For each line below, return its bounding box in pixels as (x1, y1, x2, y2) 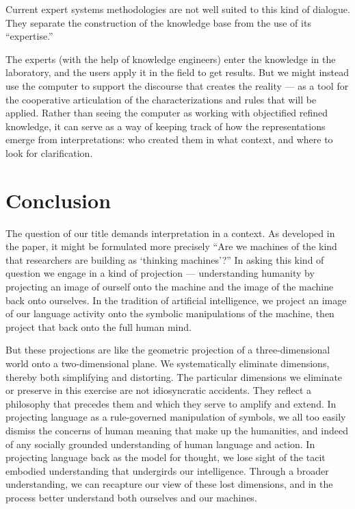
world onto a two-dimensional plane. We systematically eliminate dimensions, (5, 356, 330, 370)
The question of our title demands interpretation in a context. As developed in (5, 225, 335, 240)
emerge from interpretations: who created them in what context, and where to (5, 132, 333, 147)
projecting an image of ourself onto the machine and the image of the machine (5, 280, 334, 294)
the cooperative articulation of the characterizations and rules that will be (5, 92, 317, 106)
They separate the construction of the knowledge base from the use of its (5, 15, 311, 29)
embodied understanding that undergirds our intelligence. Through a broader (5, 463, 329, 477)
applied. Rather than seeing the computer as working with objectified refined (5, 105, 328, 120)
